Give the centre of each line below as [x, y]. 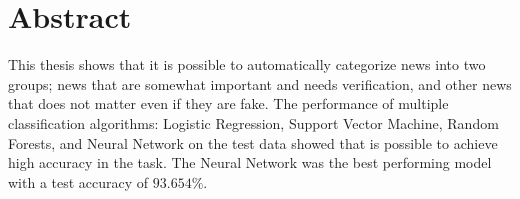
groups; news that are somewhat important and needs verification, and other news [260, 83]
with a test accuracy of [78, 181]
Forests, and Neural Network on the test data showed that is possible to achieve [253, 142]
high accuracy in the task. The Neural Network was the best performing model [250, 162]
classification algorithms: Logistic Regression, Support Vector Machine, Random [253, 122]
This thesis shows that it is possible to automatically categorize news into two [247, 64]
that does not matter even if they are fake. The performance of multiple [228, 103]
